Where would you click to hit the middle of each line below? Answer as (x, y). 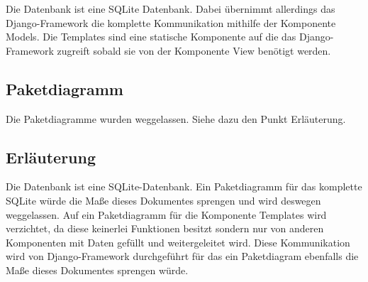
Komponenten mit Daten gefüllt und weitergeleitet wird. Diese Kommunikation (178, 242)
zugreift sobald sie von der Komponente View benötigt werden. (194, 50)
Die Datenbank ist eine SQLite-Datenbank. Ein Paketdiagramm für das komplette (184, 186)
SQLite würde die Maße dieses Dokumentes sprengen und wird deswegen (163, 200)
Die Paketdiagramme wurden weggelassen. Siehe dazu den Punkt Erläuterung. (176, 118)
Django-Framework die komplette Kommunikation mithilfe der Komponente (171, 22)
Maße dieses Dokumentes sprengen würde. (97, 270)
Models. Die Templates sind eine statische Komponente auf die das (151, 37)
